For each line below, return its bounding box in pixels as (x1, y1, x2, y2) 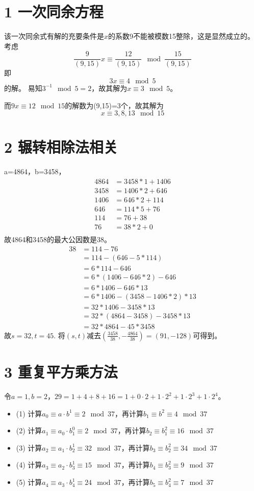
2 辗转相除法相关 (4, 136, 118, 157)
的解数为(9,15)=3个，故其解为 (65, 100, 164, 110)
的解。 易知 (4, 82, 42, 93)
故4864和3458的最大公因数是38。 (4, 234, 111, 245)
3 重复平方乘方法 (4, 361, 118, 382)
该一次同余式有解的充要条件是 (4, 31, 104, 41)
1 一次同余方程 (4, 1, 104, 22)
